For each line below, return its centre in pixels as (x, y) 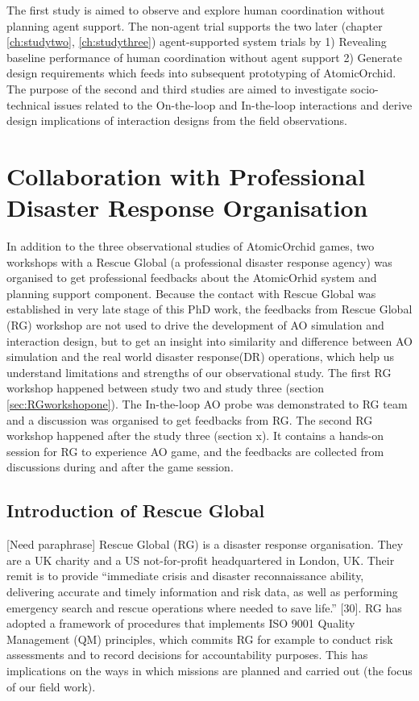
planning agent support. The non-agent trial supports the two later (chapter (195, 25)
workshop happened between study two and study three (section (165, 388)
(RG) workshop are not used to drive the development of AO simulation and (195, 325)
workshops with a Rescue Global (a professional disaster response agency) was (199, 261)
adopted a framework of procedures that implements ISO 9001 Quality (181, 623)
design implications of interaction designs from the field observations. (177, 120)
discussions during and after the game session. (120, 467)
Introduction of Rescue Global (136, 510)
